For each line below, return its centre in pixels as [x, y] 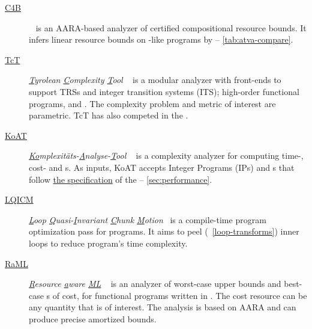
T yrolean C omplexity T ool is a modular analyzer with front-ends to [155, 80]
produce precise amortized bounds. [93, 318]
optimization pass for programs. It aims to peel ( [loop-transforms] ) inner [164, 231]
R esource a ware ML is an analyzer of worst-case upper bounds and [155, 284]
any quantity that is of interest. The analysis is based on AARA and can [163, 307]
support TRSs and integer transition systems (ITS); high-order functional [164, 91]
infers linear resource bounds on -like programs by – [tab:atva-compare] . [161, 39]
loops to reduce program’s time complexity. [108, 243]
